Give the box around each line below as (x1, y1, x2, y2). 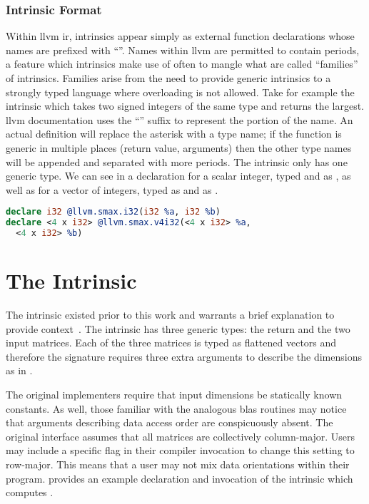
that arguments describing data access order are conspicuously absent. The (6, 415, 333, 430)
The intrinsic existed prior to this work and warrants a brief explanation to (6, 307, 335, 322)
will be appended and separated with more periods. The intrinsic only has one (6, 154, 348, 169)
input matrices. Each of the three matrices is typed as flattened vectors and (6, 335, 337, 350)
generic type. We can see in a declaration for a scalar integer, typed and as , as (6, 168, 351, 183)
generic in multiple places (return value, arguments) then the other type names (6, 140, 352, 155)
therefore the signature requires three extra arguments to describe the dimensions (6, 349, 362, 364)
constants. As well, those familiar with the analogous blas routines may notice (6, 401, 347, 416)
